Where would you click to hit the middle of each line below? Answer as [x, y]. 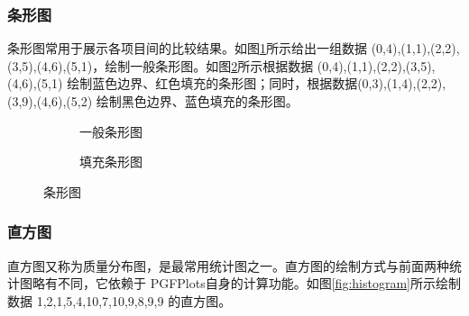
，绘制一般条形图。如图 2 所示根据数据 [203, 65]
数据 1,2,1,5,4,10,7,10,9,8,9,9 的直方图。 [120, 300]
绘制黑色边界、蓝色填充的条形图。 [197, 101]
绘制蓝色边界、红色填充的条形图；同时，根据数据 [212, 83]
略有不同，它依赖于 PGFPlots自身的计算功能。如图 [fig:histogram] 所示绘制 [246, 283]
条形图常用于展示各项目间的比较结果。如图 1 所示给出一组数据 [187, 48]
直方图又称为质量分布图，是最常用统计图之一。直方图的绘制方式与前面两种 [228, 265]
